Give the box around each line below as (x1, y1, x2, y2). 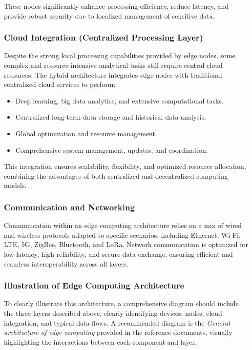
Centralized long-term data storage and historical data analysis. (15, 112, 206, 122)
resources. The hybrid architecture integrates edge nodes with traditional (4, 69, 222, 80)
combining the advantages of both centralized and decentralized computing (4, 170, 228, 181)
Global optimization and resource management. (15, 128, 157, 138)
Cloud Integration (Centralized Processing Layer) (4, 31, 203, 43)
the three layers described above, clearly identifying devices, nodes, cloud (4, 308, 222, 318)
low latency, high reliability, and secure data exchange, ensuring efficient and (4, 248, 233, 259)
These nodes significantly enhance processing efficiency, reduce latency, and (4, 1, 229, 11)
